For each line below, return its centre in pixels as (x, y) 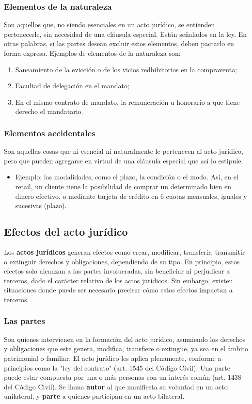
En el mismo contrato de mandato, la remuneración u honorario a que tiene (127, 102)
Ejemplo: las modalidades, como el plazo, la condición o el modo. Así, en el (127, 177)
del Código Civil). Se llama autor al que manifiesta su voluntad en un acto (116, 386)
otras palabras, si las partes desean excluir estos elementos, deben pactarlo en (119, 43)
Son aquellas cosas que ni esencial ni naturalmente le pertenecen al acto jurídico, (124, 151)
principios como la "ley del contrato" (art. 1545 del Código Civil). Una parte (117, 367)
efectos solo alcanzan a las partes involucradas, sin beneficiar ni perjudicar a (117, 271)
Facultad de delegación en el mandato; (72, 86)
